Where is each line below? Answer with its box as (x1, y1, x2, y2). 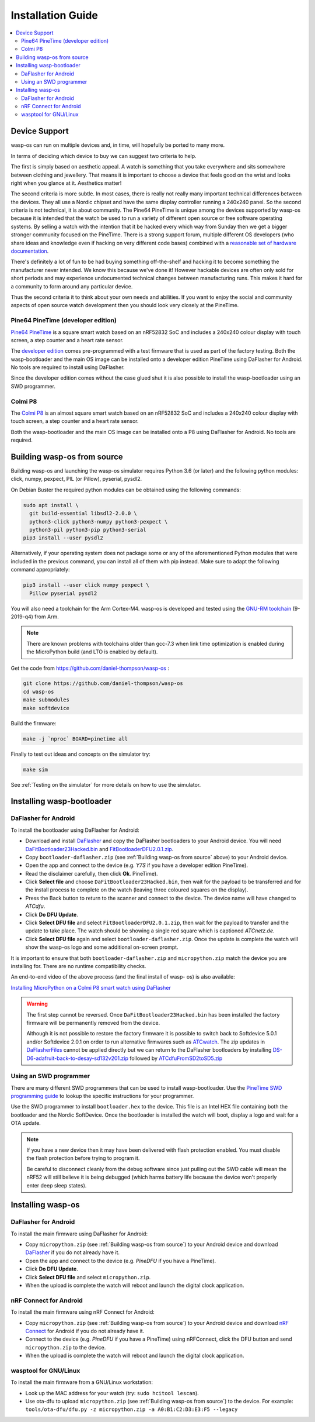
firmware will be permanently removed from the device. (26, 1019, 160, 1026)
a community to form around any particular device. (10, 283, 133, 290)
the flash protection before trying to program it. (26, 1155, 140, 1162)
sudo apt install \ (23, 502, 79, 508)
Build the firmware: (10, 719, 57, 727)
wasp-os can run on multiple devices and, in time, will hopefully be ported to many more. (10, 142, 225, 149)
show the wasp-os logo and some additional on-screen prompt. (25, 944, 178, 951)
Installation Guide (10, 9, 99, 22)
